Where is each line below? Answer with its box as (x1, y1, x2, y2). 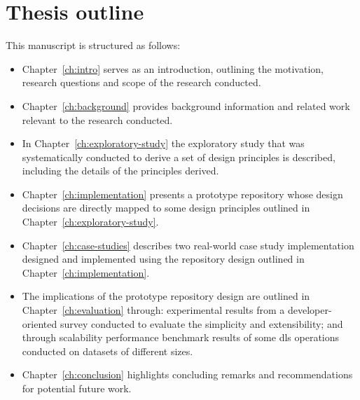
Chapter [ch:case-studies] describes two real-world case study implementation (22, 237, 354, 252)
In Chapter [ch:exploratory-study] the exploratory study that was (22, 136, 305, 151)
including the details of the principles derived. (22, 163, 219, 178)
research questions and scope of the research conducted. (22, 75, 261, 90)
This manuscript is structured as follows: (6, 38, 181, 53)
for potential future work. (22, 381, 132, 395)
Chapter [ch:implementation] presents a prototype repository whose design (22, 186, 343, 201)
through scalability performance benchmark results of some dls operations (22, 330, 340, 345)
